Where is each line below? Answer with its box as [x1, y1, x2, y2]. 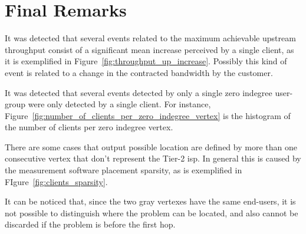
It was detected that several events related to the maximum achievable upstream [5, 32, 296, 44]
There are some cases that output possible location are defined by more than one [5, 140, 297, 153]
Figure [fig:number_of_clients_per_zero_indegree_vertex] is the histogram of [5, 109, 291, 121]
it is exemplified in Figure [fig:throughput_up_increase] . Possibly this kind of [5, 55, 287, 67]
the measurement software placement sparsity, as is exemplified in [5, 164, 242, 176]
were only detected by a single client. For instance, [28, 98, 211, 110]
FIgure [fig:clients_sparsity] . [5, 175, 108, 187]
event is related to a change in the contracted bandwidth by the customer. [5, 66, 273, 78]
